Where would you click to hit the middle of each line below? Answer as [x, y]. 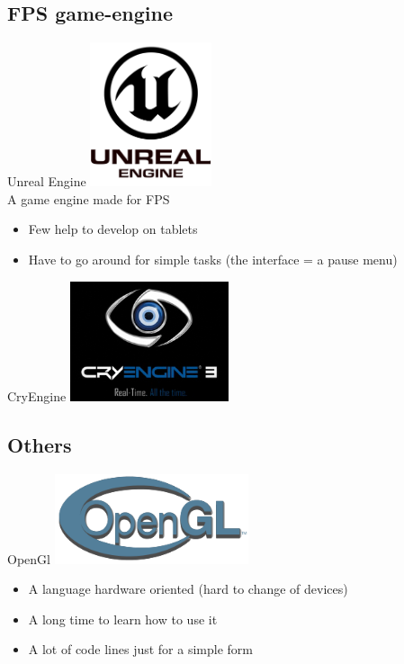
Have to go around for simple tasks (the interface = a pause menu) [213, 259]
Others [40, 444]
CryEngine [37, 395]
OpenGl [29, 558]
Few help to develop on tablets [113, 229]
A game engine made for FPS [89, 198]
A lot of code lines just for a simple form [140, 649]
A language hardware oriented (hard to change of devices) [188, 589]
